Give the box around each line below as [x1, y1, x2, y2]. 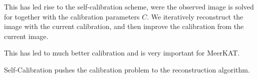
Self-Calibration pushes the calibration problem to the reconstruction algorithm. [4, 64, 250, 74]
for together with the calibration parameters [4, 11, 140, 21]
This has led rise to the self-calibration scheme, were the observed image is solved [4, 1, 254, 11]
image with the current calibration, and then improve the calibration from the [4, 21, 244, 31]
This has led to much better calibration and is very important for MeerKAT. [4, 47, 240, 58]
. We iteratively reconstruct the [147, 11, 243, 21]
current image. [4, 30, 49, 41]
